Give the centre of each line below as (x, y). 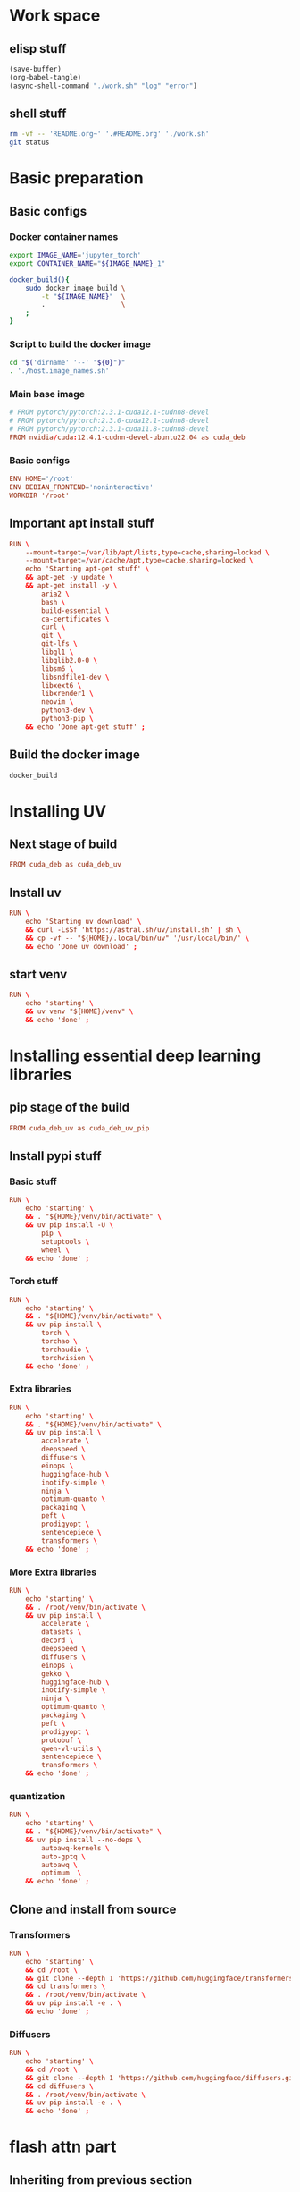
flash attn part (63, 2147)
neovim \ (58, 702)
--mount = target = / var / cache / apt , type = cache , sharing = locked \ (139, 561)
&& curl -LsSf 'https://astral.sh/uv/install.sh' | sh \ (133, 930)
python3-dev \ (67, 711)
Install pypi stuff (55, 1156)
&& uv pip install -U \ (70, 1225)
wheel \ (55, 1250)
